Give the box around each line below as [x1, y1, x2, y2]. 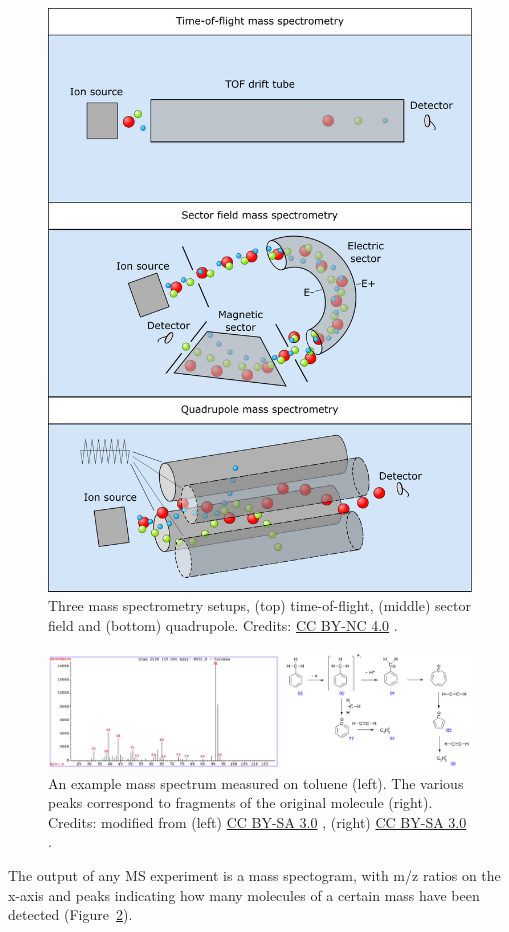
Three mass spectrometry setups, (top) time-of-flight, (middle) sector [48, 595, 471, 616]
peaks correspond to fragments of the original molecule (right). [48, 792, 433, 813]
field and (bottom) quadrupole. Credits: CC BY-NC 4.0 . [48, 614, 398, 635]
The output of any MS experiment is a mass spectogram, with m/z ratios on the [8, 864, 501, 885]
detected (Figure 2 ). [8, 904, 133, 925]
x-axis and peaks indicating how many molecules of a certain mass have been [8, 884, 480, 905]
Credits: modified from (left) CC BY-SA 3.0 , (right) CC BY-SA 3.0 [48, 811, 467, 832]
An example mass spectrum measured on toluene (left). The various [48, 772, 464, 793]
